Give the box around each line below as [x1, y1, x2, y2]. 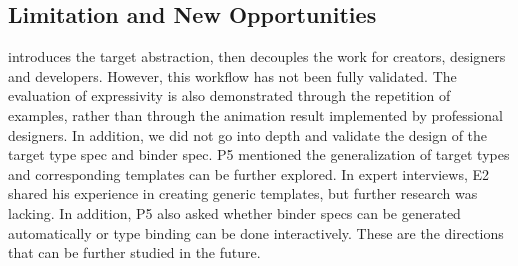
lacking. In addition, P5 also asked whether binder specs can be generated [8, 202, 461, 223]
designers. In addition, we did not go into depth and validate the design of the [8, 124, 488, 145]
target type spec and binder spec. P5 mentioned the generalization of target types [8, 144, 510, 165]
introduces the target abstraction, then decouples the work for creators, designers [8, 46, 506, 67]
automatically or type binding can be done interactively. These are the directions [8, 222, 504, 243]
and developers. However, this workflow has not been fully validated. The [8, 65, 457, 86]
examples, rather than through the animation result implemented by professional [8, 104, 503, 125]
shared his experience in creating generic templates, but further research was [8, 183, 478, 204]
